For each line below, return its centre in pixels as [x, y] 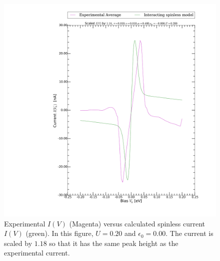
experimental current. [37, 253]
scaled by [18, 243]
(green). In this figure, [59, 233]
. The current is [189, 233]
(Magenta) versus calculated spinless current [137, 223]
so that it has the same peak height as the [114, 243]
